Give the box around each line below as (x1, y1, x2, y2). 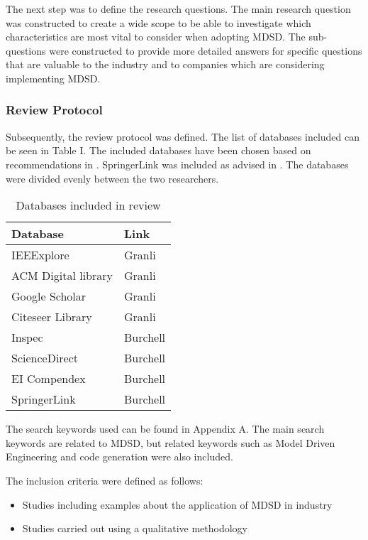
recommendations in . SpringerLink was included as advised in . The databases (6, 156, 349, 171)
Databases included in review (16, 197, 161, 214)
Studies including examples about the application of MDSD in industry (22, 497, 333, 512)
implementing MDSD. (6, 70, 101, 85)
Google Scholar (11, 288, 87, 305)
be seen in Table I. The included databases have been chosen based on (6, 143, 311, 158)
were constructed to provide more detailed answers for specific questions (49, 43, 362, 58)
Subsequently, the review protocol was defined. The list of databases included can (6, 129, 360, 144)
